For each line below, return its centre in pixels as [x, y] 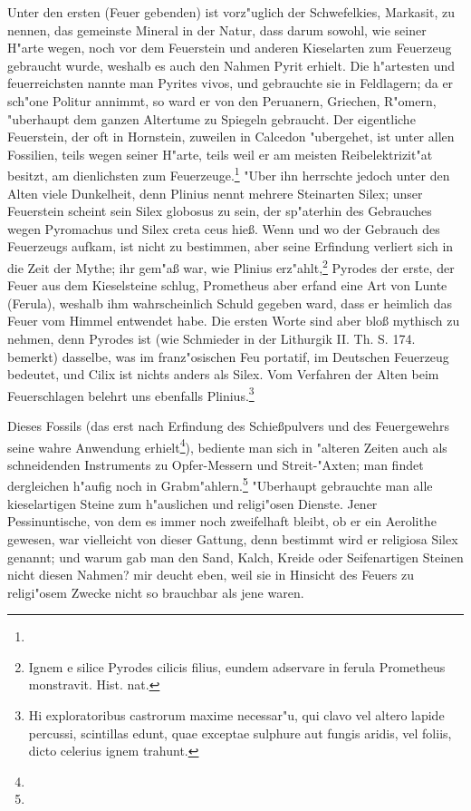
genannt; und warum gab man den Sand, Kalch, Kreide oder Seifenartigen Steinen [235, 557]
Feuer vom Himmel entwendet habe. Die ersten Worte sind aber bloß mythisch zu [234, 321]
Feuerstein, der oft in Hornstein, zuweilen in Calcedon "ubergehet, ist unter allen [231, 137]
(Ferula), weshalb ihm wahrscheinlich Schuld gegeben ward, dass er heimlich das [230, 303]
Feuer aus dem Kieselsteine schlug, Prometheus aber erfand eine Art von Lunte [227, 285]
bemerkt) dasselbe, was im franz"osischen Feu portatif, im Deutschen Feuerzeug [228, 356]
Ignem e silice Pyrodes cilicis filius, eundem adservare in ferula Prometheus [237, 666]
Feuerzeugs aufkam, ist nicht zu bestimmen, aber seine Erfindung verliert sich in [231, 246]
